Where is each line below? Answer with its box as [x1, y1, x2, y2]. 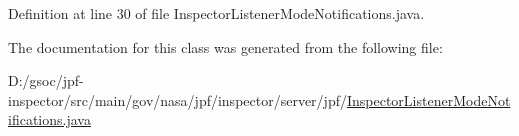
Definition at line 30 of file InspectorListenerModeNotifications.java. [8, 3, 425, 23]
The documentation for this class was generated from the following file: [8, 36, 443, 57]
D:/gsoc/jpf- [8, 70, 84, 91]
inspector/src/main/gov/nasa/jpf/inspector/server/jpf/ [8, 89, 347, 110]
